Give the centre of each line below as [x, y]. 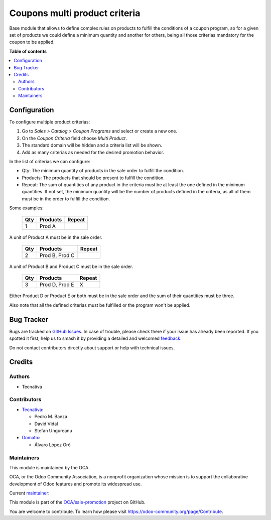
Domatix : [31, 438]
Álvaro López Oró [52, 445]
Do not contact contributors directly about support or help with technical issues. [92, 348]
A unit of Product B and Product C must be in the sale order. [71, 267]
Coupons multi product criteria [75, 13]
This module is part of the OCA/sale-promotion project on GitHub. [77, 502]
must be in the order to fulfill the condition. [66, 199]
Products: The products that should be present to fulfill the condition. [93, 178]
